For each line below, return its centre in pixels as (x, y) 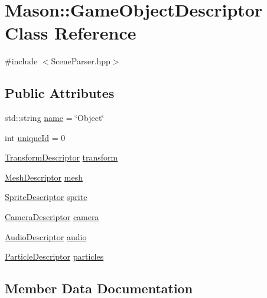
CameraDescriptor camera (52, 217)
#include (21, 61)
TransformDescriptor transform (61, 157)
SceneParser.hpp (81, 61)
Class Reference (71, 33)
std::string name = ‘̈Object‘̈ (55, 118)
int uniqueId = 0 (35, 137)
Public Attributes (60, 93)
